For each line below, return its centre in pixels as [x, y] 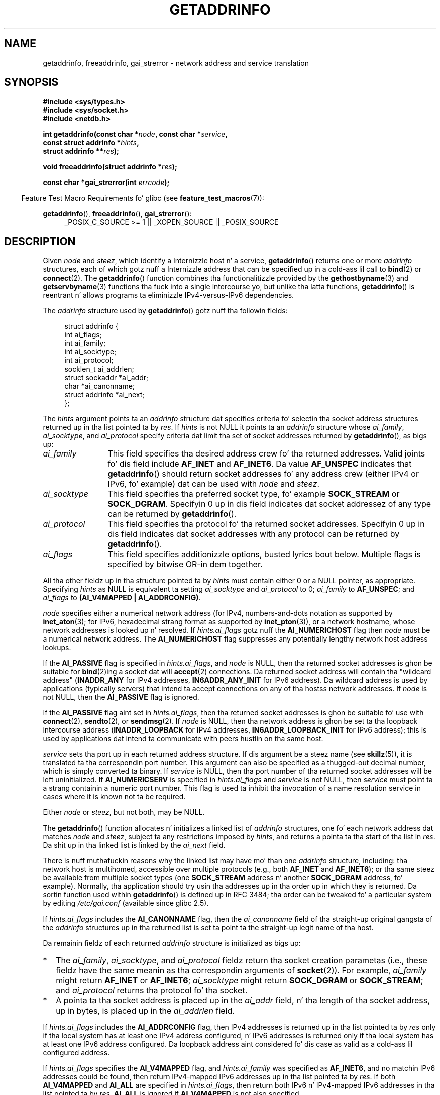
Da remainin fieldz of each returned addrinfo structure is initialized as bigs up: [172, 943]
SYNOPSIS [31, 82]
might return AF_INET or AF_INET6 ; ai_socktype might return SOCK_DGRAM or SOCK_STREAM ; [240, 981]
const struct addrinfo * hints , [91, 143]
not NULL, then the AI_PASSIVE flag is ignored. [121, 697]
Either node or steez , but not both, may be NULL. [124, 812]
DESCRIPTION [40, 241]
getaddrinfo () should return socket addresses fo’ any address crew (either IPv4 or [263, 474]
